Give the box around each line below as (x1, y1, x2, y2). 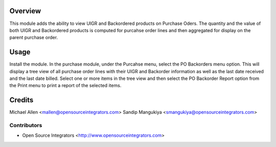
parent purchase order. (9, 35, 58, 41)
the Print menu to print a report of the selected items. (9, 82, 122, 89)
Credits (9, 96, 34, 104)
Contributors (9, 122, 42, 129)
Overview (9, 7, 41, 15)
